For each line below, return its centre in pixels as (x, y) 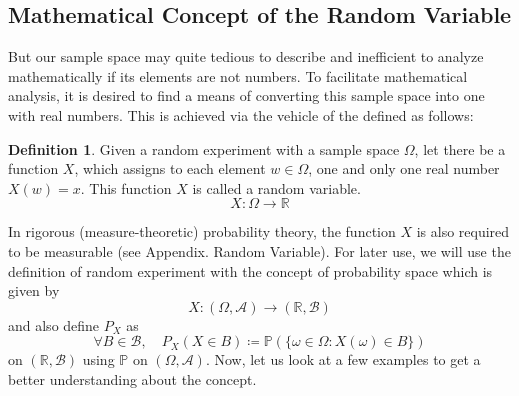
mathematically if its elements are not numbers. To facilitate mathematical (238, 75)
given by (34, 290)
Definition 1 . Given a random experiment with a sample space (204, 148)
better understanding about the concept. (132, 378)
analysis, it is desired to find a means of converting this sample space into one (246, 95)
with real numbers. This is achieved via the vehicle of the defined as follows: (241, 114)
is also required (463, 231)
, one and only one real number (404, 168)
